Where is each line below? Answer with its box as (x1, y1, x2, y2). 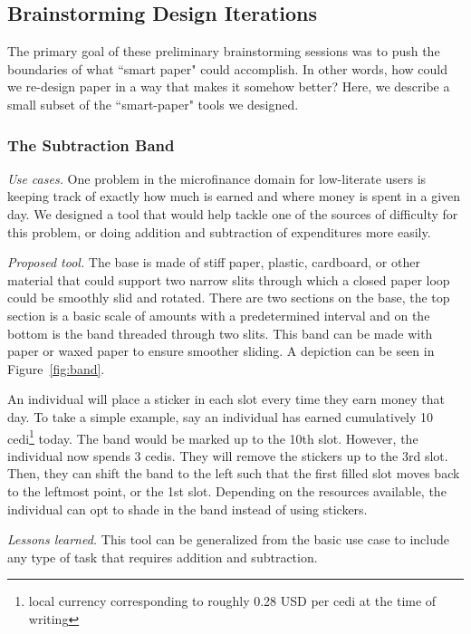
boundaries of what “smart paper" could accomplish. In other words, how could (7, 59, 448, 78)
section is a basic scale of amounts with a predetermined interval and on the (7, 305, 430, 324)
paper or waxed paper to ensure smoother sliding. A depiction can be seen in (7, 341, 435, 360)
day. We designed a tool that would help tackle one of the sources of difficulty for (7, 204, 458, 223)
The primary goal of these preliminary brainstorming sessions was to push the (7, 42, 440, 61)
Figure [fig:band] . (7, 359, 105, 378)
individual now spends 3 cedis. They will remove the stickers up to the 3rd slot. (7, 446, 448, 465)
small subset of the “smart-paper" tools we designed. (7, 94, 299, 113)
